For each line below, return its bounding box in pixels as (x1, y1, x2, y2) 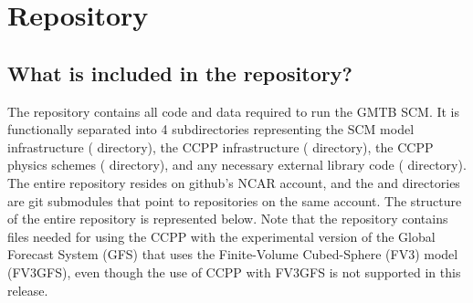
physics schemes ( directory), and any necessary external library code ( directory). (7, 155, 467, 174)
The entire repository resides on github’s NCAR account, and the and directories (7, 172, 460, 192)
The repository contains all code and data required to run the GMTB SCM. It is (7, 101, 460, 120)
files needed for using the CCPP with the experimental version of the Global (7, 226, 436, 246)
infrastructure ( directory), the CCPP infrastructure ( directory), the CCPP (7, 137, 434, 156)
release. (7, 280, 48, 299)
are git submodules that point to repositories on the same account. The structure (7, 191, 462, 210)
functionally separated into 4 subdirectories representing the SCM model (7, 120, 415, 139)
